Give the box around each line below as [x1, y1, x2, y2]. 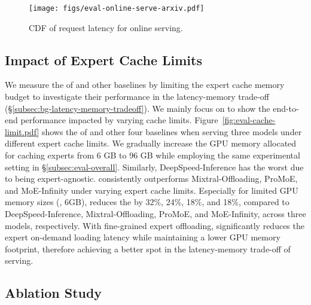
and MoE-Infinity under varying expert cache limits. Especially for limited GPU [5, 184, 298, 196]
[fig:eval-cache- [222, 114, 276, 126]
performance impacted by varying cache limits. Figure [20, 114, 218, 126]
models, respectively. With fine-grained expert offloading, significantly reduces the [5, 219, 304, 231]
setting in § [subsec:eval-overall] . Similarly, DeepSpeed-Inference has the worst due [5, 160, 304, 173]
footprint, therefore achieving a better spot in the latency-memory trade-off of [5, 242, 291, 255]
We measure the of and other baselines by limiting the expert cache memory [5, 78, 285, 91]
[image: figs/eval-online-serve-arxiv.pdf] [29, 4, 205, 13]
